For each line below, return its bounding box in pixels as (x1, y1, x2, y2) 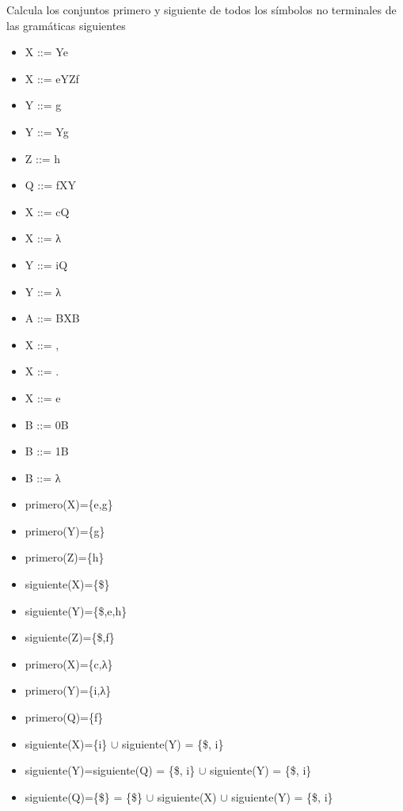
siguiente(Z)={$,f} (25, 629, 115, 645)
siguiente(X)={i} (25, 735, 108, 752)
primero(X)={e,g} (25, 496, 113, 512)
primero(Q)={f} (25, 709, 104, 725)
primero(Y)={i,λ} (25, 682, 112, 699)
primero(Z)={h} (25, 549, 105, 565)
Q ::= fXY (25, 177, 76, 193)
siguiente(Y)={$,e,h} (25, 602, 127, 619)
